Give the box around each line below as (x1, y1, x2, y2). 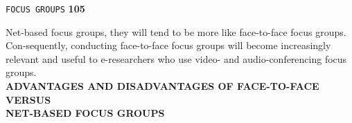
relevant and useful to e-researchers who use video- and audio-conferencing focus (6, 51, 347, 66)
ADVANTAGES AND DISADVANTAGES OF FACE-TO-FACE (6, 79, 319, 93)
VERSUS (6, 92, 51, 106)
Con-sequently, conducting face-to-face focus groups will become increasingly (6, 38, 331, 53)
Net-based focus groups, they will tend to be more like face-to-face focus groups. (6, 24, 346, 39)
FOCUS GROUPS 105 (6, 1, 85, 15)
